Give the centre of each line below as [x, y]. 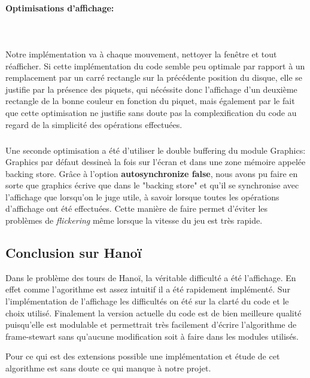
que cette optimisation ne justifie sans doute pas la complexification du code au [151, 112]
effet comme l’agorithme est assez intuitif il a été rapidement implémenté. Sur [148, 289]
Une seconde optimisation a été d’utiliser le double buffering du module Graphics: [156, 150]
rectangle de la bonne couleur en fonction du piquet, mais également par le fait [150, 101]
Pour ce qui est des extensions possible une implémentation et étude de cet [143, 356]
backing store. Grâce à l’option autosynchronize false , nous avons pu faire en [152, 173]
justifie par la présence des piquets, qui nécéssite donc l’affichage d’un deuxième [151, 89]
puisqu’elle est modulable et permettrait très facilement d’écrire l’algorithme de [151, 324]
